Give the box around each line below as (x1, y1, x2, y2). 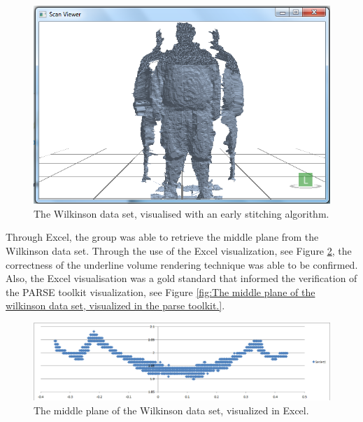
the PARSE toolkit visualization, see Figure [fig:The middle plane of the (6, 284, 315, 299)
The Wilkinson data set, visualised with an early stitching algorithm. (34, 206, 329, 220)
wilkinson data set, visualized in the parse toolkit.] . (6, 298, 225, 313)
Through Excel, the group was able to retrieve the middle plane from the (6, 230, 319, 244)
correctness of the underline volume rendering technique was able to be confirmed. (6, 257, 358, 272)
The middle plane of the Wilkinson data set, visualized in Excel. (34, 402, 309, 417)
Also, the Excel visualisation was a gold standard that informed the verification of (6, 271, 357, 286)
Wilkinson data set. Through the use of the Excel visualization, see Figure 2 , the (6, 243, 352, 258)
